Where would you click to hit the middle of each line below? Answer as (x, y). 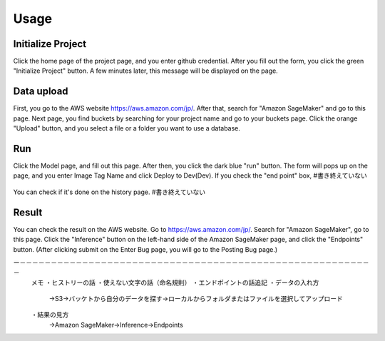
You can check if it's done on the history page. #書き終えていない (109, 192)
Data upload (41, 92)
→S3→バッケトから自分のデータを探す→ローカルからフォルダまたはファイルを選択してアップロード (196, 299)
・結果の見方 (50, 315)
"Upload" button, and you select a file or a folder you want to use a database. (127, 128)
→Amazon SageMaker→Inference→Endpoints (116, 325)
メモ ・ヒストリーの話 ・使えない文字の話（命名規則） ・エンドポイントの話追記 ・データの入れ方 (175, 283)
